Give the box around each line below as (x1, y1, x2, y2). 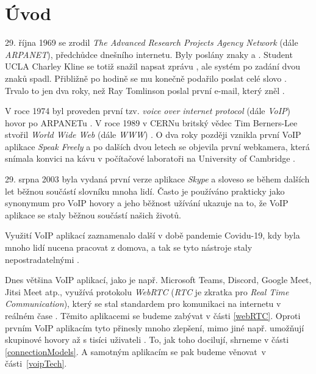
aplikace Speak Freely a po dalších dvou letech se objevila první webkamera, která (5, 140, 310, 153)
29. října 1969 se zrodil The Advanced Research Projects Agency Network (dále (5, 36, 298, 49)
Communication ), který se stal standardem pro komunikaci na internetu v (5, 297, 281, 310)
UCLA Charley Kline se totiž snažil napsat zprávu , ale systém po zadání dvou (5, 60, 301, 73)
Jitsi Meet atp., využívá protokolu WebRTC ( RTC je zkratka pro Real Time (5, 285, 289, 298)
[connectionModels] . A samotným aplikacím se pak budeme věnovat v (5, 345, 266, 358)
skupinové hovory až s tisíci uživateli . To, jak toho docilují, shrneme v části (5, 333, 289, 346)
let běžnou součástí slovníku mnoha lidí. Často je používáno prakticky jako (5, 184, 285, 197)
